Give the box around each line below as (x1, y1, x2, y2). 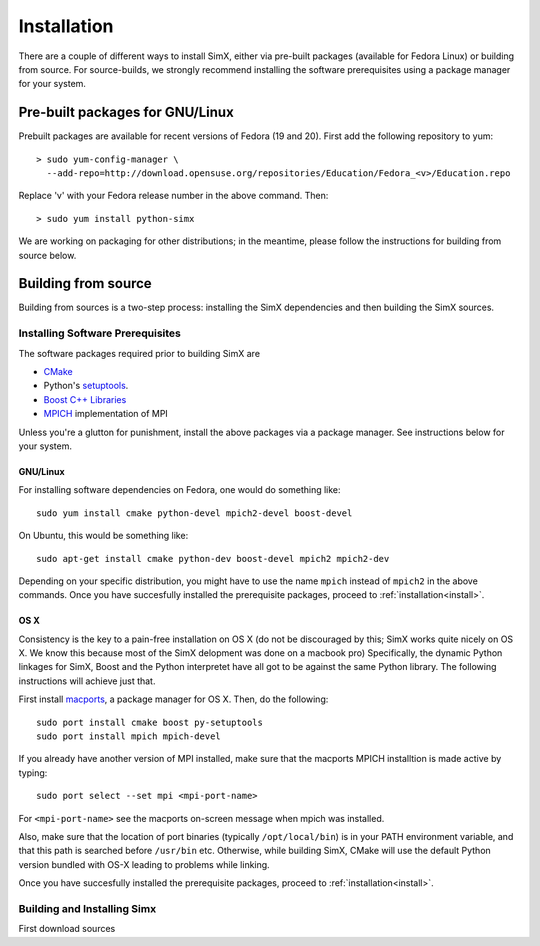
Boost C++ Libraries (43, 393, 127, 405)
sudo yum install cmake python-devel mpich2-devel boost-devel (36, 507, 353, 519)
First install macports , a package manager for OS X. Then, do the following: (18, 693, 329, 705)
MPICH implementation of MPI (43, 408, 169, 420)
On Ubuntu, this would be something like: (18, 530, 189, 542)
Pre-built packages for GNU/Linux (18, 104, 234, 121)
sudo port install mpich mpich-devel (36, 731, 222, 742)
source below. (18, 249, 77, 261)
